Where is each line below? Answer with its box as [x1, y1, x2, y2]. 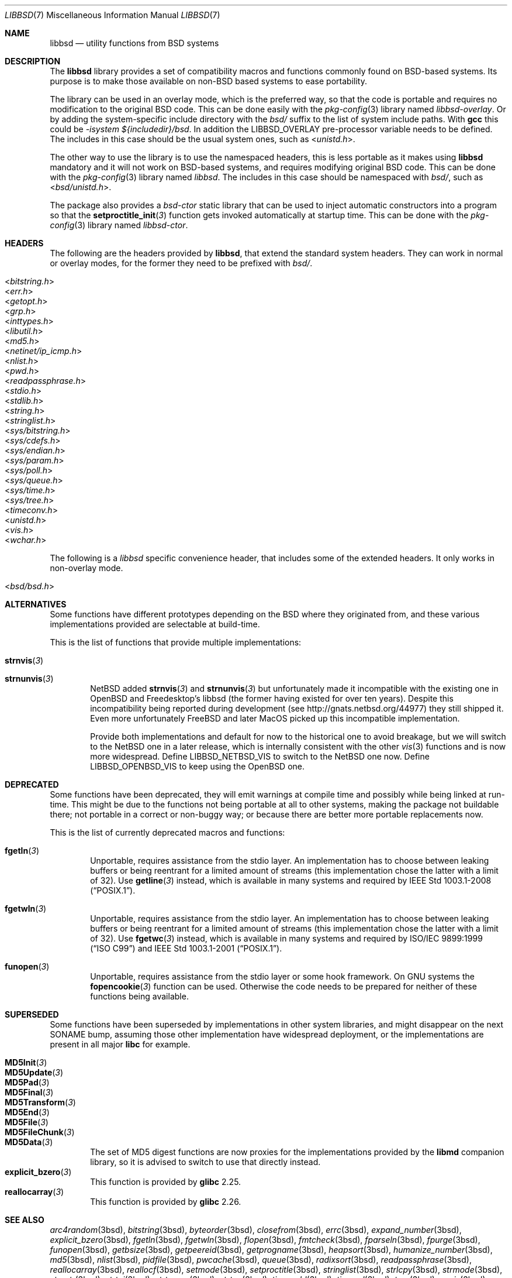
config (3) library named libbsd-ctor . [50, 220, 188, 230]
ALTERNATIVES [5, 599, 67, 609]
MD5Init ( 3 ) [5, 1057, 47, 1067]
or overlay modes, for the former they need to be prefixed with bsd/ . [50, 258, 313, 268]
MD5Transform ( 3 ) [5, 1097, 76, 1107]
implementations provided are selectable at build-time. [50, 619, 260, 629]
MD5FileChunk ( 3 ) [5, 1127, 75, 1137]
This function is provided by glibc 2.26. [90, 1197, 241, 1207]
